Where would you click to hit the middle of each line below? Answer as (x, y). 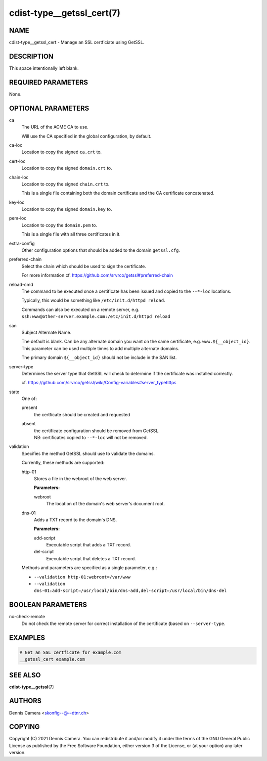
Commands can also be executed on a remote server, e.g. (80, 310)
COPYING (24, 727)
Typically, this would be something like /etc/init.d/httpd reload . (93, 300)
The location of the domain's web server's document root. (106, 504)
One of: (29, 399)
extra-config (22, 243)
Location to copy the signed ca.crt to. (62, 152)
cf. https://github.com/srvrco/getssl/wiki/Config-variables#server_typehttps (99, 383)
